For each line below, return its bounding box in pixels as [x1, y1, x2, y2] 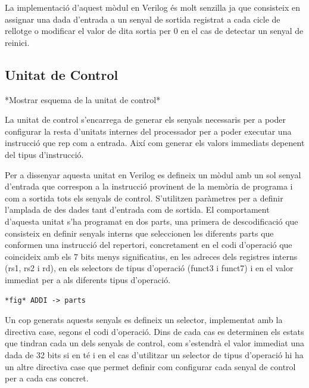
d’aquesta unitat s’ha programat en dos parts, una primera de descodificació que [5, 215, 298, 227]
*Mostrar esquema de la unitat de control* [5, 93, 161, 105]
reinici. [5, 36, 30, 48]
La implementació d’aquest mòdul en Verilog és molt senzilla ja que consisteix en [5, 1, 301, 13]
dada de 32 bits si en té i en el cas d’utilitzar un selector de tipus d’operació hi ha [5, 348, 304, 361]
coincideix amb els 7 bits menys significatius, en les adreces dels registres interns [5, 250, 298, 262]
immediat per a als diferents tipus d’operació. [5, 273, 171, 285]
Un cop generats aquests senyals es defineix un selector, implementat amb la [5, 313, 283, 326]
